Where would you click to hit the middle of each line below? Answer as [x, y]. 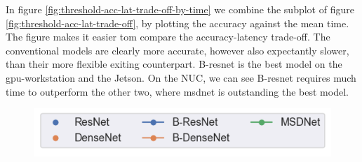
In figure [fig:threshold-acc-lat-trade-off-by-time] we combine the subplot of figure [180, 9]
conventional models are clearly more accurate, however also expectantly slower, [177, 50]
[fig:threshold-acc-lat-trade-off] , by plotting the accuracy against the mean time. [177, 23]
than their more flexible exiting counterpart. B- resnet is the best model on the [174, 64]
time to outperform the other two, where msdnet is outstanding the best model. [177, 91]
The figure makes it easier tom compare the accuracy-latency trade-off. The [168, 37]
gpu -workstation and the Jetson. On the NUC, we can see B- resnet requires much [181, 77]
